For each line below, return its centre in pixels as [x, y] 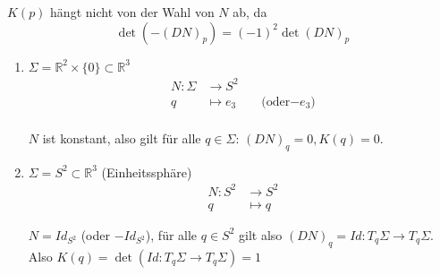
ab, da [250, 12]
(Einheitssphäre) [147, 172]
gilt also [261, 234]
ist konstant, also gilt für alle [122, 137]
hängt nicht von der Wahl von [132, 12]
